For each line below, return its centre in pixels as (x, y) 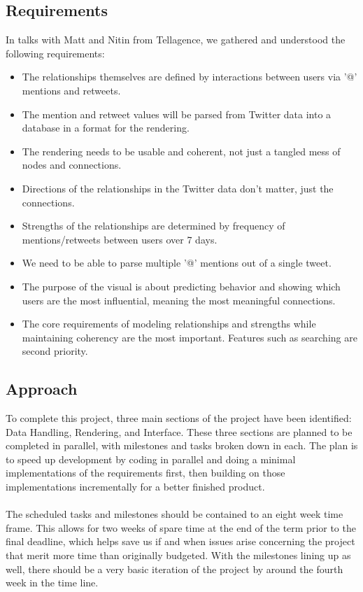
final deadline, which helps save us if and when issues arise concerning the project (180, 541)
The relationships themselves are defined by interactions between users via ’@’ (190, 77)
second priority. (55, 351)
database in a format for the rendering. (106, 128)
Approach (42, 389)
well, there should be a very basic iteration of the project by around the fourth (175, 569)
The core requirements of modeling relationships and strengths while (169, 324)
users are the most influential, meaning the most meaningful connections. (179, 300)
